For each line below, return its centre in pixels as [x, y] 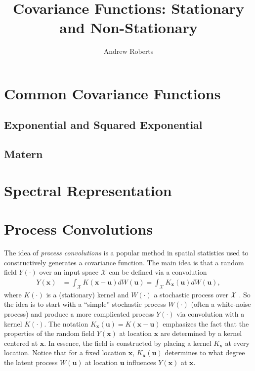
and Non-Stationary [128, 27]
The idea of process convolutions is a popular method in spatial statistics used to [126, 253]
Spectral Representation [88, 190]
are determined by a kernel [201, 333]
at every [237, 343]
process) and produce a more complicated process [79, 313]
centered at [21, 343]
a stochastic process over [191, 294]
